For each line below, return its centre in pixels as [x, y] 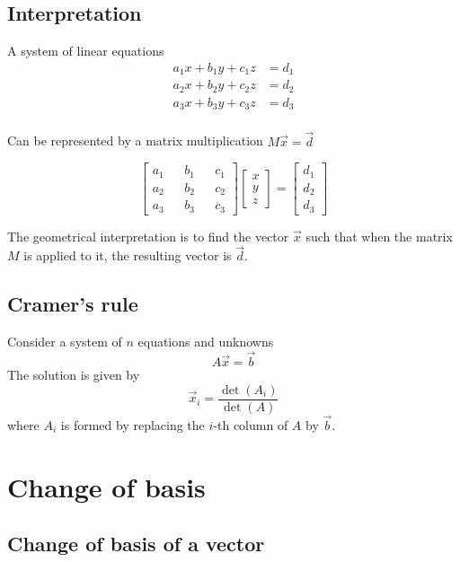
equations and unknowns [206, 342]
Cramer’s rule [73, 304]
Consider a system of [65, 342]
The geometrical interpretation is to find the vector [148, 236]
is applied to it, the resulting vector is [128, 255]
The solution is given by [74, 374]
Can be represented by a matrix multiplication [135, 140]
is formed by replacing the [133, 424]
